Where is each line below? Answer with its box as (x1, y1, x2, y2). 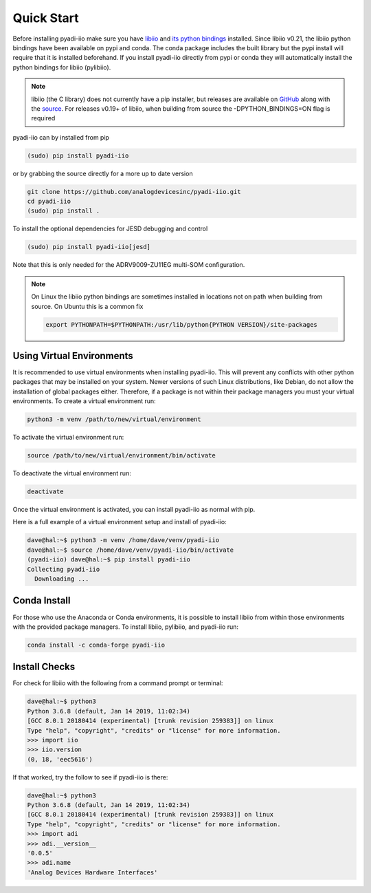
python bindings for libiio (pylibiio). (12, 63, 111, 72)
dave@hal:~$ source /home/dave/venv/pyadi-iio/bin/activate (27, 546, 234, 554)
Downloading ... (34, 575, 89, 583)
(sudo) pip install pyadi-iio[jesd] (27, 243, 151, 251)
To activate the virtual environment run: (12, 433, 124, 442)
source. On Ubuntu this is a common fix (31, 302, 144, 310)
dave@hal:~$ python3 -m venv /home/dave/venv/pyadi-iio (27, 537, 220, 544)
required (31, 114, 56, 122)
